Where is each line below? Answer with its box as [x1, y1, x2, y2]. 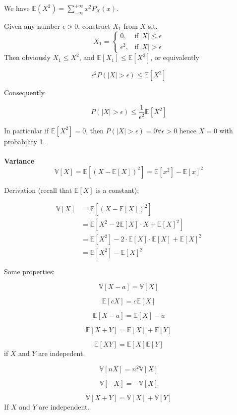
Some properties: [4, 266, 55, 277]
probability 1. [4, 136, 45, 146]
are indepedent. [38, 348, 85, 358]
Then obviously [4, 52, 51, 62]
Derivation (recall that [4, 184, 72, 195]
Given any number [4, 21, 60, 31]
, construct [78, 21, 111, 31]
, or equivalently [150, 52, 199, 62]
